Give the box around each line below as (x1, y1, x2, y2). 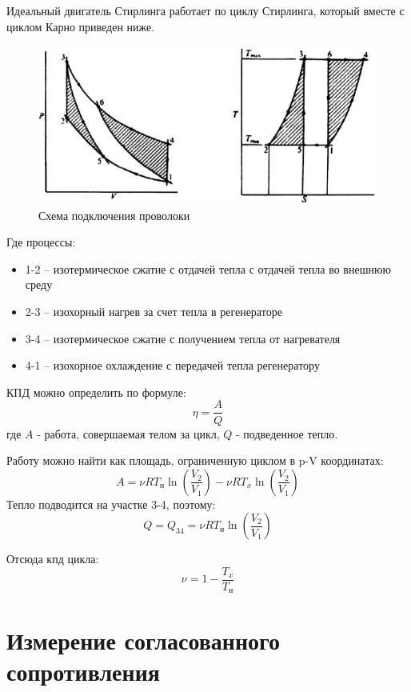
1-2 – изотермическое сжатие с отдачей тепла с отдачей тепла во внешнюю (25, 260, 391, 277)
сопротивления (6, 654, 160, 687)
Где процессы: (6, 234, 76, 250)
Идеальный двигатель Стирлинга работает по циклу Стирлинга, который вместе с (6, 2, 405, 18)
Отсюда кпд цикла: (6, 550, 99, 567)
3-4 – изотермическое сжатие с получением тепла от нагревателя (25, 330, 341, 346)
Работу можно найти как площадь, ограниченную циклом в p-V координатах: (6, 452, 384, 469)
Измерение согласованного (6, 623, 281, 656)
